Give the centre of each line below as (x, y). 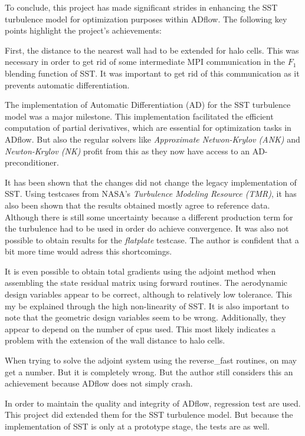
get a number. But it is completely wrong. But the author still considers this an (149, 371)
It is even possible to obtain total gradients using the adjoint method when (140, 271)
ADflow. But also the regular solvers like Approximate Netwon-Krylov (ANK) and (152, 139)
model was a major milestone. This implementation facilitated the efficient (139, 116)
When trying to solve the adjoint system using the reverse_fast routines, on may (151, 360)
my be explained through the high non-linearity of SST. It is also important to (147, 305)
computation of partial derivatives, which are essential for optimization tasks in (148, 128)
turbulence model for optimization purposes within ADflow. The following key (146, 19)
